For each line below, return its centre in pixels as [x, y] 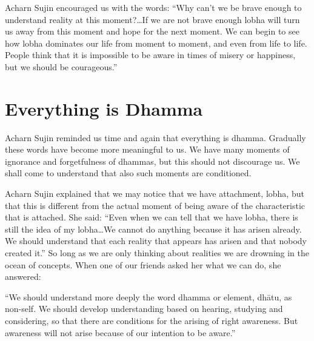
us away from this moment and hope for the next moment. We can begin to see [152, 31]
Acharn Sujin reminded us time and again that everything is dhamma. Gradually [155, 137]
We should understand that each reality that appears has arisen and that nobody [156, 241]
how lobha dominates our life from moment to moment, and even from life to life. [156, 43]
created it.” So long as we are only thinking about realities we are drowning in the [157, 253]
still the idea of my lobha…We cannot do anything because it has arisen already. [153, 229]
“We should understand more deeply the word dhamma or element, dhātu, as [149, 296]
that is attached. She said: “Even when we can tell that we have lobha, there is [152, 217]
